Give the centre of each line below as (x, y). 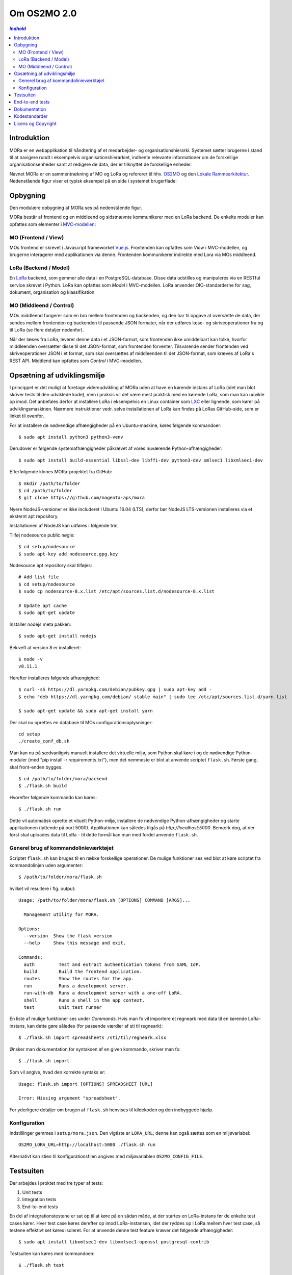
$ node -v (31, 659)
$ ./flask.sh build (43, 786)
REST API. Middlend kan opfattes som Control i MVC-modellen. (76, 361)
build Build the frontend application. (83, 971)
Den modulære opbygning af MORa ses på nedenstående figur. (76, 208)
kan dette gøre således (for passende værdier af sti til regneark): (95, 1026)
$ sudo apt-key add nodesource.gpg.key (68, 554)
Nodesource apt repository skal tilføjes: (51, 566)
